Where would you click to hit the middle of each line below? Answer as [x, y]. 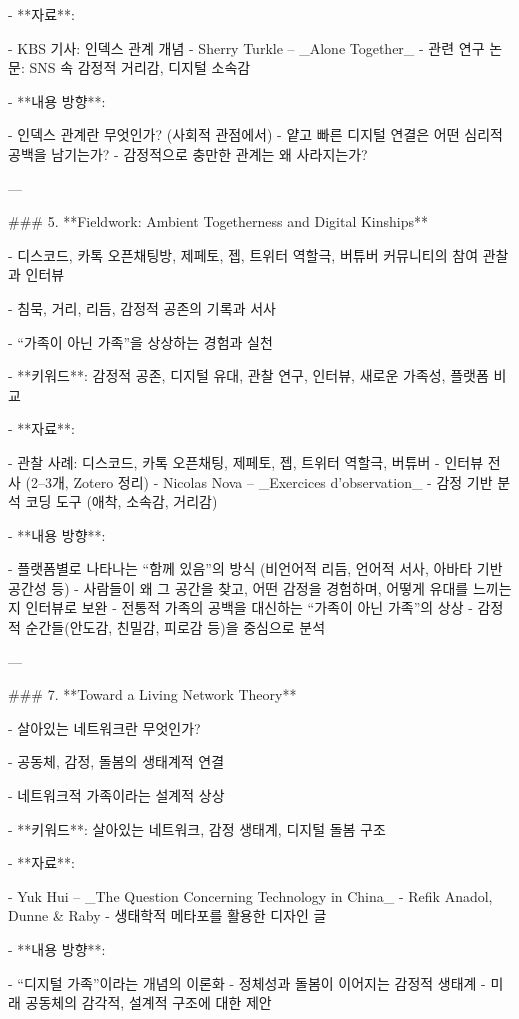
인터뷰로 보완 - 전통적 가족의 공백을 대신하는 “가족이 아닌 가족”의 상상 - [249, 607]
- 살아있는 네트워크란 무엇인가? [104, 727]
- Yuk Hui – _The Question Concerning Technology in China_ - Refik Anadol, [250, 895]
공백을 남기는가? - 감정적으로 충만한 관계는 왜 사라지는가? [188, 153]
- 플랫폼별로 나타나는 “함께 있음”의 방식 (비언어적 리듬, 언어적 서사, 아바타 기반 [255, 568]
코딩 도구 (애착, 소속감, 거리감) [121, 501]
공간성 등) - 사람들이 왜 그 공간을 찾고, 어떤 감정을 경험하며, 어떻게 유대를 [238, 587]
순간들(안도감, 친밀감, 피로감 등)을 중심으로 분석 [175, 627]
